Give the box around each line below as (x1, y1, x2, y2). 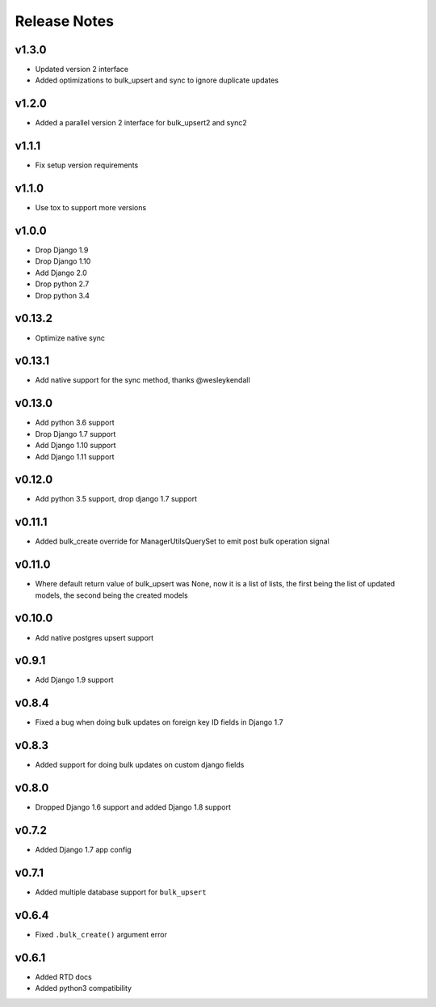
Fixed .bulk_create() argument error (35, 929, 167, 939)
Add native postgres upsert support (35, 633, 154, 642)
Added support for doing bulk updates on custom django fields (35, 760, 245, 770)
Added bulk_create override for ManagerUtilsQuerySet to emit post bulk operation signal (35, 536, 330, 546)
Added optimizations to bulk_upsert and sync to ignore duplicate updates (35, 75, 279, 85)
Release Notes (15, 12, 115, 30)
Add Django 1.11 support (35, 451, 115, 461)
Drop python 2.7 (35, 279, 90, 289)
